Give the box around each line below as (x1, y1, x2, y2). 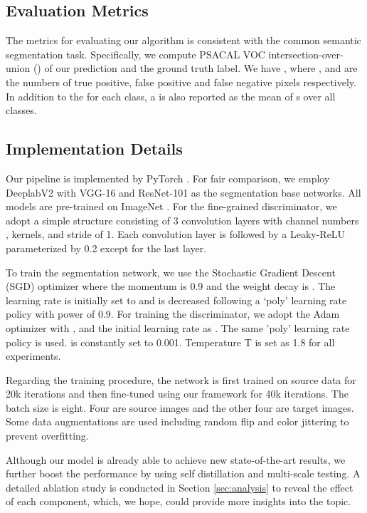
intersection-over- (268, 46, 344, 61)
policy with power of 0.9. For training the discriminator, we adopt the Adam (6, 306, 340, 321)
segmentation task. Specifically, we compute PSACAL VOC (6, 46, 265, 61)
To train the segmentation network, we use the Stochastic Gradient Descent (6, 264, 336, 279)
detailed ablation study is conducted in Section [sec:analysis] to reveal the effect (6, 480, 353, 494)
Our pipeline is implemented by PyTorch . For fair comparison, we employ (6, 170, 330, 185)
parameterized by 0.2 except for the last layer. (6, 240, 207, 255)
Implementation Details (6, 138, 183, 160)
